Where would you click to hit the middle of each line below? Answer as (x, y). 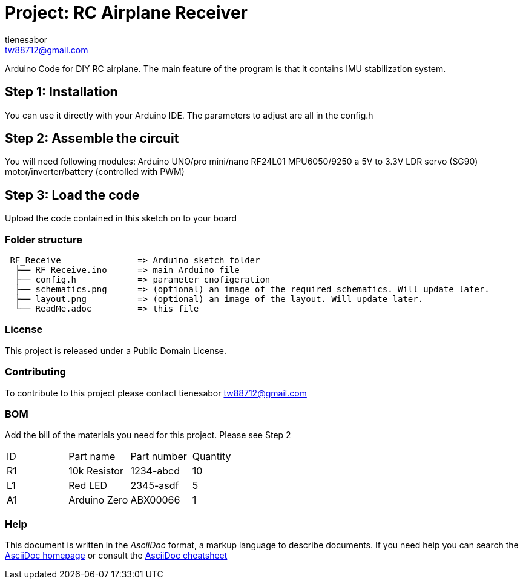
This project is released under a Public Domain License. (116, 350)
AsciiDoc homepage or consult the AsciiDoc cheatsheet (116, 556)
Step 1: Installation (61, 92)
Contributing (35, 372)
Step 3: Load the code (72, 195)
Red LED (88, 486)
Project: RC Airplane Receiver (126, 13)
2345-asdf (155, 486)
